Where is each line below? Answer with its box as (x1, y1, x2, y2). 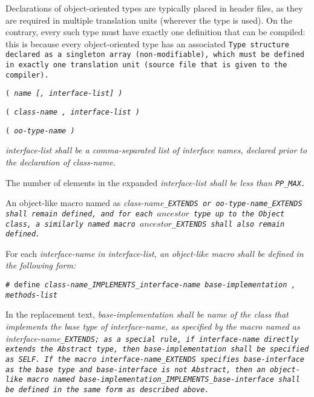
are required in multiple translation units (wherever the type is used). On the (5, 13, 292, 26)
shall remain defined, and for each (5, 209, 153, 218)
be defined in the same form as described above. (5, 385, 209, 394)
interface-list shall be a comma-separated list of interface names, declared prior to (5, 144, 307, 156)
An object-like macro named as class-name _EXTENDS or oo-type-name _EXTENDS (5, 196, 303, 209)
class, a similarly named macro (5, 219, 136, 229)
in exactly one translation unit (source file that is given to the (5, 61, 287, 70)
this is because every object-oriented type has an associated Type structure (5, 37, 290, 50)
